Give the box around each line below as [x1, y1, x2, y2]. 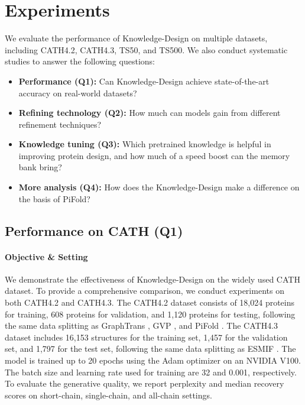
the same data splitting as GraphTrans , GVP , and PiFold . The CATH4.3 [5, 319, 278, 332]
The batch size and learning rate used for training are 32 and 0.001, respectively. [5, 365, 297, 378]
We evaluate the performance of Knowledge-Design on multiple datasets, [5, 32, 268, 44]
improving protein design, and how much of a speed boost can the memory [18, 149, 290, 161]
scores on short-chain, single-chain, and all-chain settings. [5, 388, 212, 401]
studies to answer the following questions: [5, 55, 155, 67]
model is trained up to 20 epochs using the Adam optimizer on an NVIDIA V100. [5, 354, 301, 366]
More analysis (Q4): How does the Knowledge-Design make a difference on [18, 181, 300, 193]
